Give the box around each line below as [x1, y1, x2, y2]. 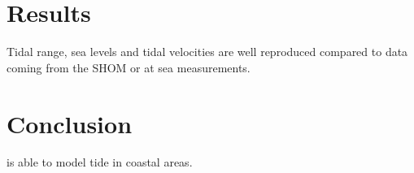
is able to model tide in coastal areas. [7, 154, 193, 171]
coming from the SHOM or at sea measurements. [7, 58, 251, 76]
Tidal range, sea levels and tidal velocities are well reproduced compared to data [7, 43, 408, 60]
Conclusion [7, 106, 133, 140]
